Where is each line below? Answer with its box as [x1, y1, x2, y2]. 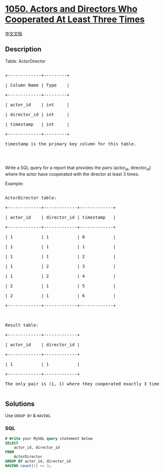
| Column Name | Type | [5, 82, 70, 88]
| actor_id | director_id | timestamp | [5, 214, 116, 220]
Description [5, 45, 41, 53]
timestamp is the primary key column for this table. [5, 141, 137, 146]
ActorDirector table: [5, 195, 57, 200]
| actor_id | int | [5, 102, 70, 107]
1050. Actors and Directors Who [5, 3, 138, 15]
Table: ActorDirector [5, 58, 46, 64]
